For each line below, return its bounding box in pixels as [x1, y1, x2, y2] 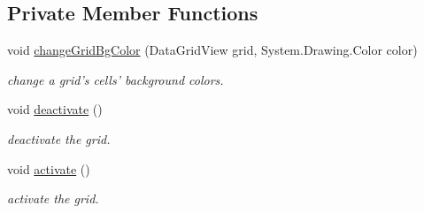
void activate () [7, 159, 90, 178]
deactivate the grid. [7, 129, 111, 148]
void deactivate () [7, 100, 103, 118]
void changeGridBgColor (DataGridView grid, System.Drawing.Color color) [7, 41, 418, 59]
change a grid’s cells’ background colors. [7, 70, 224, 88]
